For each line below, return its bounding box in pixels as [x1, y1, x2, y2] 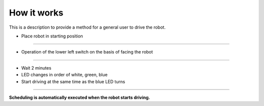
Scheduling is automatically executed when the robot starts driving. [9, 94, 150, 100]
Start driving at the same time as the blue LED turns [21, 78, 126, 85]
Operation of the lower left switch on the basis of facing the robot [21, 49, 154, 55]
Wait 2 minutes [21, 65, 51, 71]
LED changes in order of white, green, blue [21, 72, 108, 78]
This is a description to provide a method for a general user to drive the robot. [9, 24, 166, 30]
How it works [9, 7, 64, 18]
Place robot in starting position [21, 33, 83, 39]
